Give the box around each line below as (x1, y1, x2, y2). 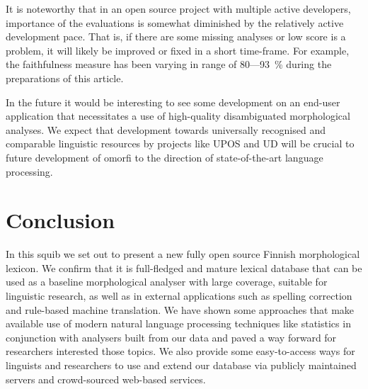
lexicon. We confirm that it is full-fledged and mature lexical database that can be (6, 260, 362, 275)
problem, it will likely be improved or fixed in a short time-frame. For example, (6, 43, 350, 57)
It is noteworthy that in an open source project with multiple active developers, (6, 1, 351, 16)
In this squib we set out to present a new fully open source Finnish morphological (6, 247, 360, 261)
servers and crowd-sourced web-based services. (6, 371, 206, 386)
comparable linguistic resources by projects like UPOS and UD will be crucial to (6, 136, 355, 151)
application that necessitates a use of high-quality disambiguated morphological (6, 108, 350, 123)
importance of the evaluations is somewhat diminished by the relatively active (6, 15, 344, 30)
